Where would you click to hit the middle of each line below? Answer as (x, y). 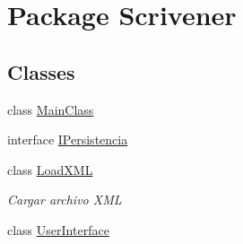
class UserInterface (58, 229)
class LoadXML (50, 169)
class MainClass (51, 109)
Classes (41, 71)
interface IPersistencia (68, 139)
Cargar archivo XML (65, 200)
